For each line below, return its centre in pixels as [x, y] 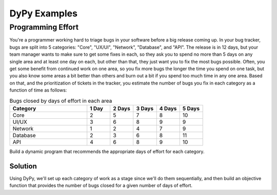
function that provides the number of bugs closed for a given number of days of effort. [101, 186]
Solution [23, 166]
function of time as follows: [38, 90]
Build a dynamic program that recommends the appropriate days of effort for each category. [107, 151]
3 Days [145, 109]
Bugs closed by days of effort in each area [61, 101]
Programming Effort [44, 27]
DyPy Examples [44, 13]
